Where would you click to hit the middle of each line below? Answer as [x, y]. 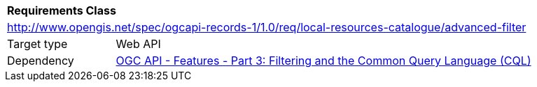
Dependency [41, 61]
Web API [138, 44]
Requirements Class [62, 10]
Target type [37, 44]
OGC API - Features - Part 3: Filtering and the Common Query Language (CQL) [323, 61]
